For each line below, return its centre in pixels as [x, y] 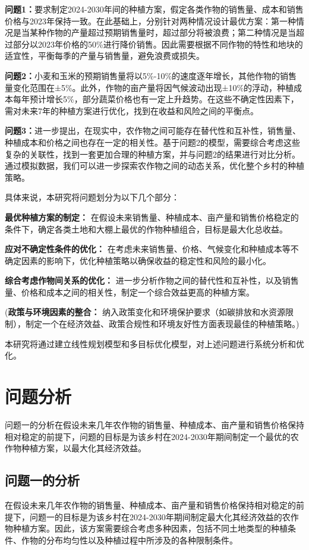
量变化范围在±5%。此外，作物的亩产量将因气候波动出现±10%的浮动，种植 [149, 87]
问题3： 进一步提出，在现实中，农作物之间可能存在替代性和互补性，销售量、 [153, 131]
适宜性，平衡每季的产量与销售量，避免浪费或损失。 [105, 56]
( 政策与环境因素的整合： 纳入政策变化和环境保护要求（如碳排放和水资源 [145, 312]
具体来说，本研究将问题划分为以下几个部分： [92, 197]
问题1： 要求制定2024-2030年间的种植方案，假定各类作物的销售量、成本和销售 [154, 9]
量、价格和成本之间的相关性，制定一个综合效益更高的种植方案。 [130, 292]
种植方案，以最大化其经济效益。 [83, 448]
